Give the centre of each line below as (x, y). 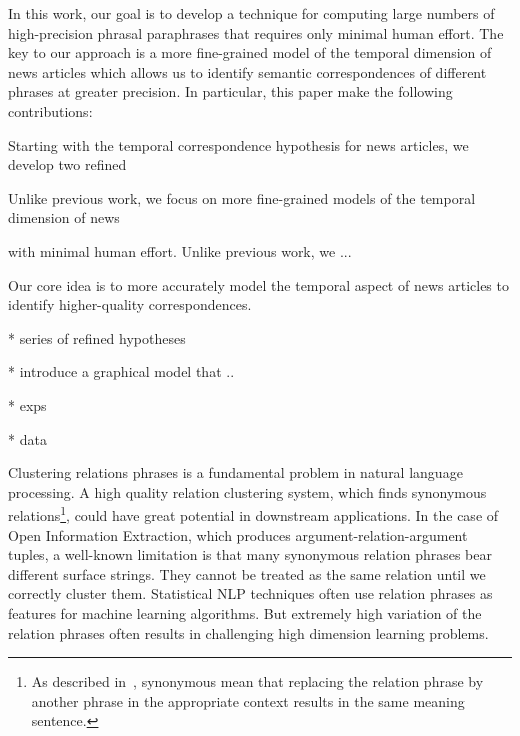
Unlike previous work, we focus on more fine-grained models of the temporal (242, 197)
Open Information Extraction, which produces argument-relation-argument (238, 534)
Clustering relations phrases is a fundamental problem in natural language (235, 472)
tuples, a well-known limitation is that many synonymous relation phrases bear (250, 554)
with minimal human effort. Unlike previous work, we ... (180, 250)
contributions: (50, 110)
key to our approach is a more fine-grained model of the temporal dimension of (250, 52)
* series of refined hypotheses (97, 337)
